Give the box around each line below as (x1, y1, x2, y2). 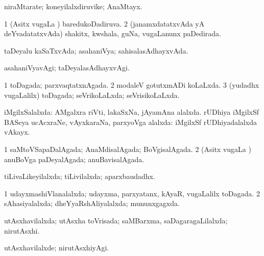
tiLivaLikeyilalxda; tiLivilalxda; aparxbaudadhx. (4, 171, 155, 182)
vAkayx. (4, 126, 30, 137)
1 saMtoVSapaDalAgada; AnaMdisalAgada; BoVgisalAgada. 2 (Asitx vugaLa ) (4, 143, 251, 154)
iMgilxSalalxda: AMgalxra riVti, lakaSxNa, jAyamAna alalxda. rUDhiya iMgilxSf (4, 107, 259, 117)
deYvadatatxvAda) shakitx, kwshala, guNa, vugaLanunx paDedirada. (4, 28, 221, 39)
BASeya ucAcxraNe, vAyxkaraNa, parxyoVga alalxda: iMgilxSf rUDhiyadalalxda (4, 116, 257, 127)
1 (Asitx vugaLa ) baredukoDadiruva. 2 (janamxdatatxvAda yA (4, 18, 205, 29)
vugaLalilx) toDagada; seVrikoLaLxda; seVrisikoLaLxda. (4, 89, 180, 100)
